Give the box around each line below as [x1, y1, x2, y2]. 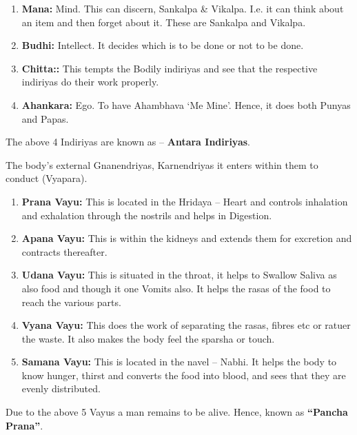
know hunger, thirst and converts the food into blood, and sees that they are [21, 367, 346, 382]
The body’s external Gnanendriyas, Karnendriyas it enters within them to [6, 157, 318, 172]
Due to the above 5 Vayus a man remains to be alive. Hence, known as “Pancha [6, 405, 348, 419]
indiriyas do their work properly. [21, 74, 159, 89]
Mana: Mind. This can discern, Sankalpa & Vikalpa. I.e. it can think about [21, 1, 344, 15]
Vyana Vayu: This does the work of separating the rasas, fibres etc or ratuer [21, 318, 351, 332]
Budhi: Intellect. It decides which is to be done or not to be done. [21, 38, 304, 52]
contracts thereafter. [21, 244, 108, 259]
